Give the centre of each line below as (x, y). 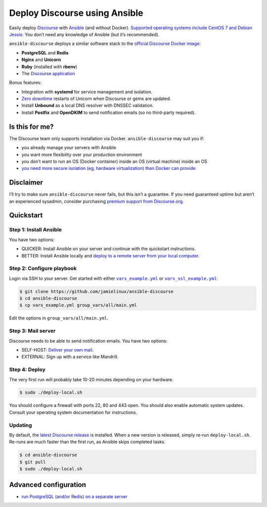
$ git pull (33, 462)
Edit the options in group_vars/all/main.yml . (59, 318)
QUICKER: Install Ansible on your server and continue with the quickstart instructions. (109, 249)
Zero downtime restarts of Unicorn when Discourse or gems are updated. (96, 99)
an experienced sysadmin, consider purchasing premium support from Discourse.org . (96, 201)
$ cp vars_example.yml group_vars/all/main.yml (78, 305)
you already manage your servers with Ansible (69, 148)
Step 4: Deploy (27, 370)
